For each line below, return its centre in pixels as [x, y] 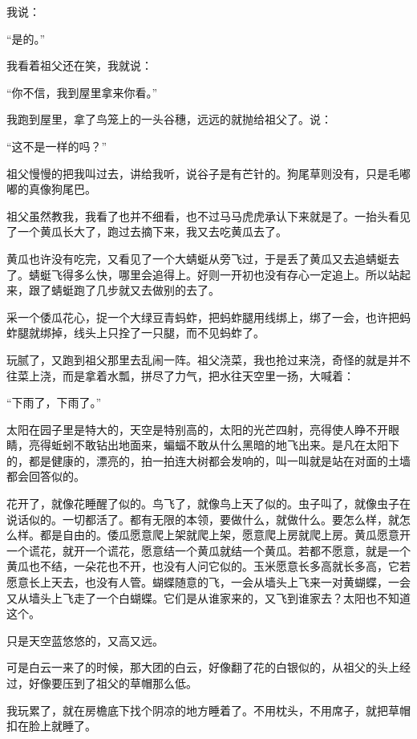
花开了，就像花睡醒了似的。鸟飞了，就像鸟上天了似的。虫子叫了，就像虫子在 [208, 503]
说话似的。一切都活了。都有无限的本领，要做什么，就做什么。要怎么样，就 [203, 519]
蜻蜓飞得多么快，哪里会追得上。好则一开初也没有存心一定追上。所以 [208, 274]
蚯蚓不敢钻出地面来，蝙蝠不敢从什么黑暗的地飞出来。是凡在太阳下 [225, 445]
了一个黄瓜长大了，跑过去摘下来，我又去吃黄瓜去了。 [147, 231]
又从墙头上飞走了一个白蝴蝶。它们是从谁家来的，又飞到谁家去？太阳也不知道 [208, 597]
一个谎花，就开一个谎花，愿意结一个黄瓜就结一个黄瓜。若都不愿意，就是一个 [208, 550]
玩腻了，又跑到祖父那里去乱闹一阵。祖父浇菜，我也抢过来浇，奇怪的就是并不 [208, 359]
